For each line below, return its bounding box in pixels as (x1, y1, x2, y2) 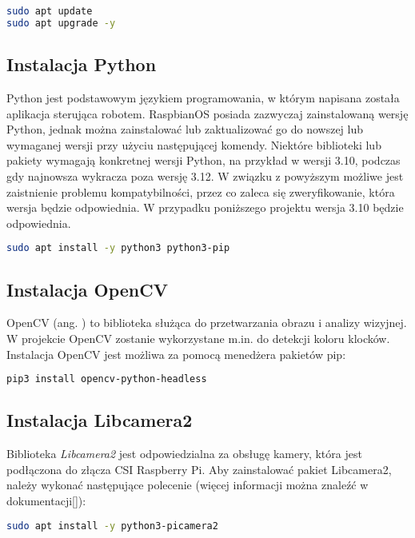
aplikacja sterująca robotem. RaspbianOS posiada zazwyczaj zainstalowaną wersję (6, 105, 409, 122)
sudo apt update (6, 6, 93, 17)
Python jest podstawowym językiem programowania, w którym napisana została (6, 89, 400, 106)
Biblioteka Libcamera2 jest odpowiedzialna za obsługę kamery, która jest (6, 445, 362, 462)
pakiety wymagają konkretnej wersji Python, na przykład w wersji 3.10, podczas (6, 152, 401, 169)
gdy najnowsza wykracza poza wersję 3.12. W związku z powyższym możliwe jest (6, 167, 404, 184)
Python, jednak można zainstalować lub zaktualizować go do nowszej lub (6, 121, 364, 137)
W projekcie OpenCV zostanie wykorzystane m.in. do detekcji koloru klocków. (6, 329, 390, 346)
